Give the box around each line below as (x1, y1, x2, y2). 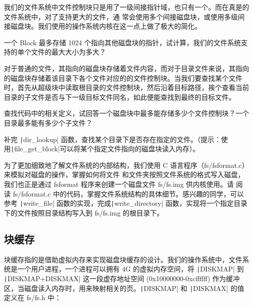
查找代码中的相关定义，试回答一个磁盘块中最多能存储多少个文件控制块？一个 (4, 108, 249, 118)
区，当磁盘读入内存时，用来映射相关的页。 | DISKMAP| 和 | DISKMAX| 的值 (4, 283, 244, 293)
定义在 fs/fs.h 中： (4, 292, 61, 303)
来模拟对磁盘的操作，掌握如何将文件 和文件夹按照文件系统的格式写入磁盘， (4, 169, 245, 180)
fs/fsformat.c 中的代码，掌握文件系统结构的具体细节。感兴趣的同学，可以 (13, 188, 244, 198)
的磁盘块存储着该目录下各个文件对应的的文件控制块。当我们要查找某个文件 (4, 72, 242, 83)
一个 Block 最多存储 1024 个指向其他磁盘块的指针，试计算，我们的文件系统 (4, 37, 241, 47)
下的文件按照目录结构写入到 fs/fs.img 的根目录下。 (4, 207, 164, 217)
